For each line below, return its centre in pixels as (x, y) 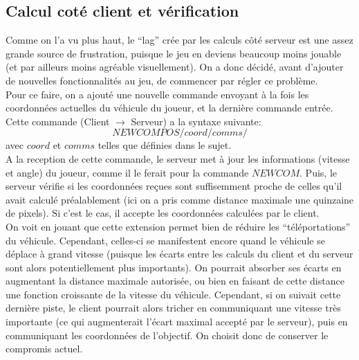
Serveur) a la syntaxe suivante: (196, 121)
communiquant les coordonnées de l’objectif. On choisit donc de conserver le (167, 335)
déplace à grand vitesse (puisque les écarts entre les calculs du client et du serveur (179, 254)
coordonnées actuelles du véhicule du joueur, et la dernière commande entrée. (169, 108)
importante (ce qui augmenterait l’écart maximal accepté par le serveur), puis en (177, 322)
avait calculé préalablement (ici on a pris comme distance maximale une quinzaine (180, 199)
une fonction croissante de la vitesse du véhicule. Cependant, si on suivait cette (173, 294)
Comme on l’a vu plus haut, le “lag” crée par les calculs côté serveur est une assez (179, 40)
